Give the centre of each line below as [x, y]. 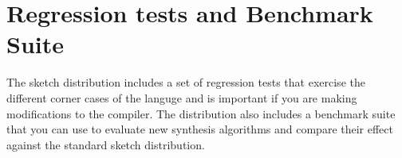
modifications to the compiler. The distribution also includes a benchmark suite [201, 113]
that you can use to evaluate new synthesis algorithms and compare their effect [200, 129]
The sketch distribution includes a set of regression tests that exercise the [186, 82]
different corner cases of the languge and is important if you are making [182, 97]
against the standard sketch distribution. [106, 144]
